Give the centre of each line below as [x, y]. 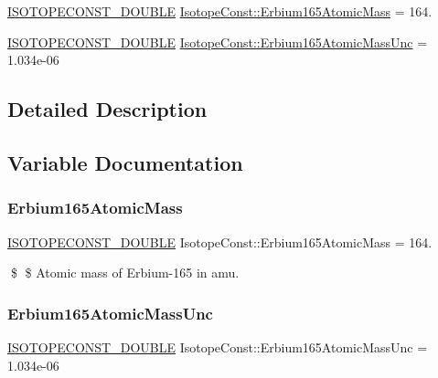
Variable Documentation [125, 162]
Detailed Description [107, 109]
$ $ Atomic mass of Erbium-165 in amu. [125, 273]
